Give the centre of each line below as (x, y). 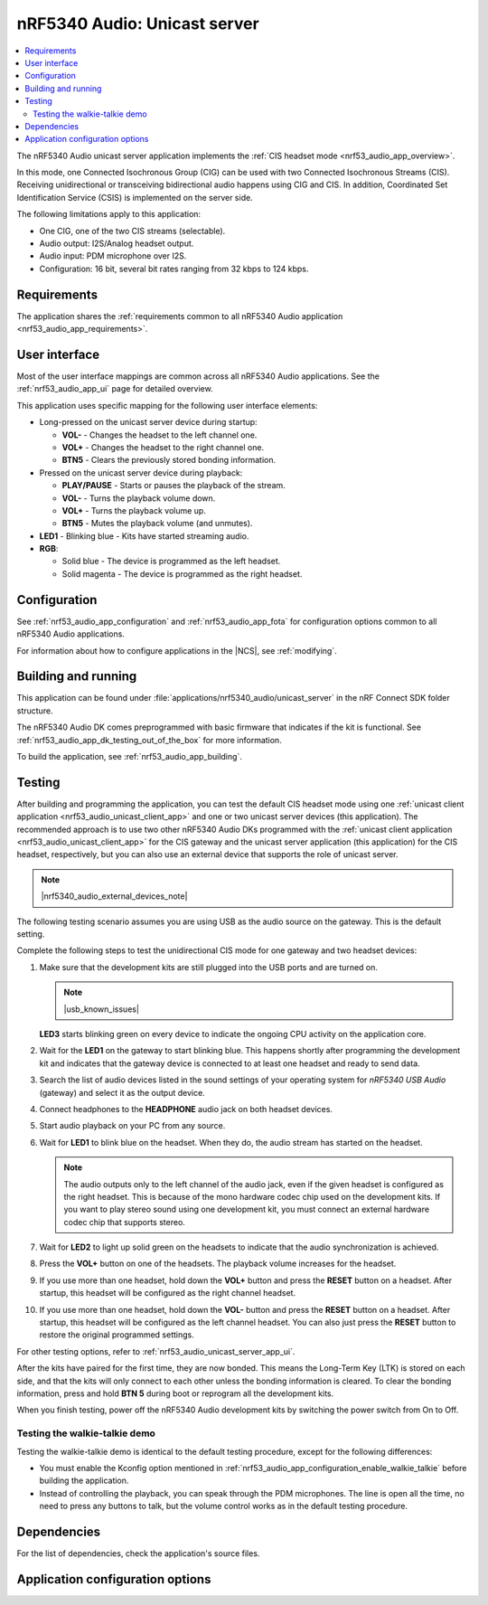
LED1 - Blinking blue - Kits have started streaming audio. (144, 536)
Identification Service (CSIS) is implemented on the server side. (135, 197)
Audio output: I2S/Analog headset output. (117, 243)
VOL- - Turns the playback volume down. (139, 498)
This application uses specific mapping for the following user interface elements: (167, 405)
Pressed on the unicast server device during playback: (141, 472)
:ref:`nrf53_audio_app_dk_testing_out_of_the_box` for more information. (149, 740)
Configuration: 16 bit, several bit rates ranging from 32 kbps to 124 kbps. (174, 269)
